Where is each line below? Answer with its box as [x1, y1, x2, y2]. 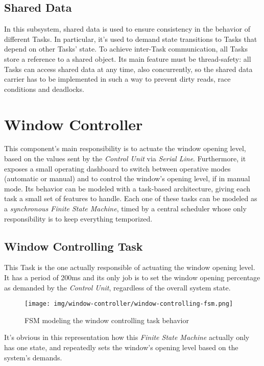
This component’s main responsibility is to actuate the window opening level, [4, 143, 246, 154]
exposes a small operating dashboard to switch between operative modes [4, 163, 231, 174]
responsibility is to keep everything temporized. [4, 213, 153, 224]
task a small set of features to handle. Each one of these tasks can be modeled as [4, 193, 257, 204]
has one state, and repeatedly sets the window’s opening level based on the [4, 342, 238, 353]
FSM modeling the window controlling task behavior [25, 314, 189, 325]
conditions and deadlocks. [4, 83, 84, 94]
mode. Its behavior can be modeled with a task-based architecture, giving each [4, 183, 251, 193]
